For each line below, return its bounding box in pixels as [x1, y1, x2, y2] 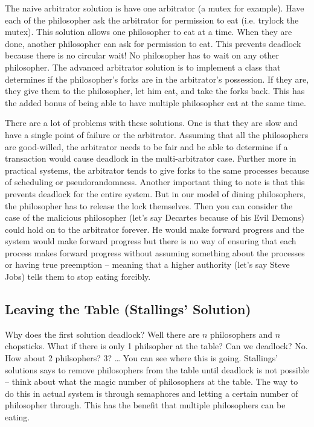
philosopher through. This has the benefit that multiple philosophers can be [5, 399, 286, 411]
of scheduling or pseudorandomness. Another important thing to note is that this [5, 176, 305, 188]
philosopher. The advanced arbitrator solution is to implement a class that [5, 60, 281, 73]
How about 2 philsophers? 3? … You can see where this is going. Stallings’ [5, 352, 278, 364]
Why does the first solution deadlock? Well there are [5, 327, 200, 340]
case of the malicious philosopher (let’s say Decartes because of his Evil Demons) [5, 211, 304, 224]
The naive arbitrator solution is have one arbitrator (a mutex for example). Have [5, 2, 304, 14]
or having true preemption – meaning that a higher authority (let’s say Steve [5, 258, 290, 271]
